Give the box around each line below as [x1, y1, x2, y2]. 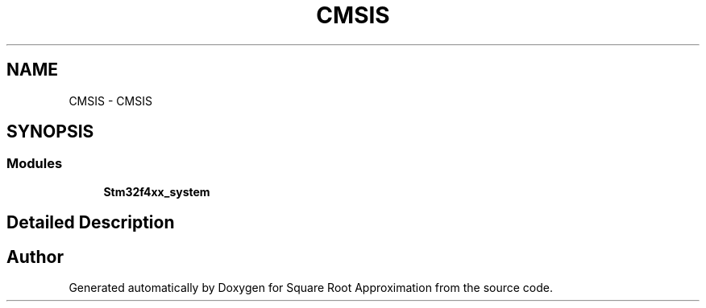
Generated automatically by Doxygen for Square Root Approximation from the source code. [69, 281, 553, 295]
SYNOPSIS [6, 121, 94, 142]
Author [6, 246, 64, 267]
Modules [6, 155, 63, 172]
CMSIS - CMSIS [69, 93, 152, 108]
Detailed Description [6, 212, 175, 233]
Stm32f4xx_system [103, 184, 210, 199]
